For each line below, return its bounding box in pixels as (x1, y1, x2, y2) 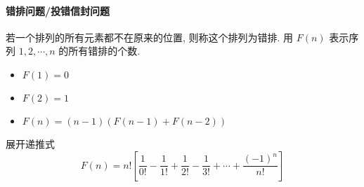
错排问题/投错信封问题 (6, 3, 110, 18)
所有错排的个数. (68, 43, 141, 58)
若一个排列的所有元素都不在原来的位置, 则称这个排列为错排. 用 (6, 29, 294, 44)
